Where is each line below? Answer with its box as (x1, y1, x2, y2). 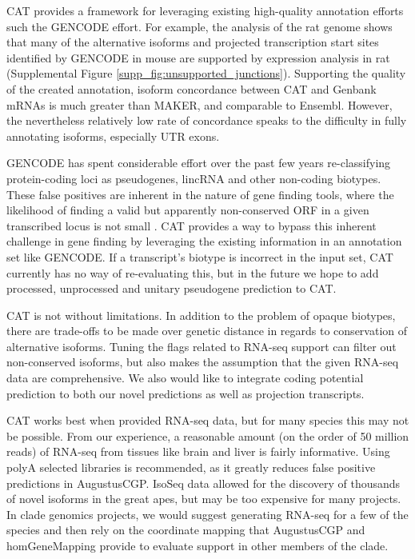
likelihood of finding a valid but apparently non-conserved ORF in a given (6, 202, 369, 218)
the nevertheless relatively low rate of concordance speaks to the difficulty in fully (6, 112, 407, 129)
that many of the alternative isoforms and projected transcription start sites (6, 34, 379, 50)
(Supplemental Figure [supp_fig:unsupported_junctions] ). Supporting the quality (6, 65, 406, 82)
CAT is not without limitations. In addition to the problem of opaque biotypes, (6, 306, 396, 323)
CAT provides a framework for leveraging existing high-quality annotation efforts (6, 2, 404, 18)
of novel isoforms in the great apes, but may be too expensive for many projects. (6, 490, 401, 507)
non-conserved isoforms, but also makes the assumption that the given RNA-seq (6, 353, 399, 370)
